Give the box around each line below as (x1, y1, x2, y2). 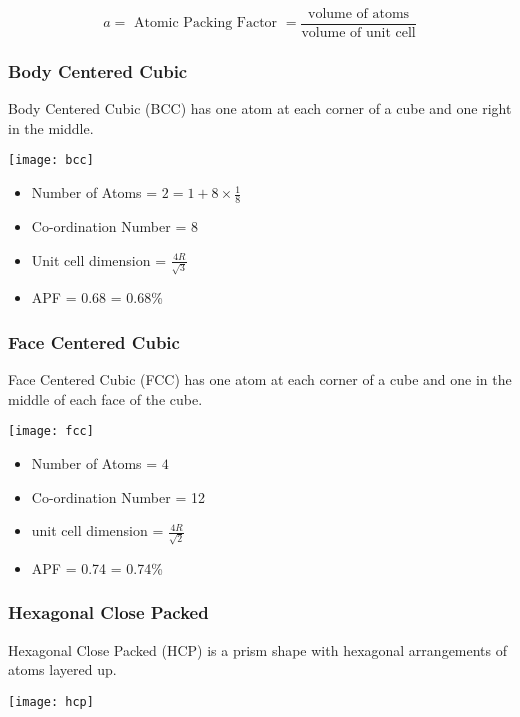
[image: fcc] (8, 424, 94, 439)
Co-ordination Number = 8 (31, 215, 198, 236)
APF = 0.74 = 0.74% (31, 557, 163, 578)
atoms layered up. (8, 659, 117, 680)
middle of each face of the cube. (8, 388, 203, 409)
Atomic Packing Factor (133, 16, 278, 31)
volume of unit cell (301, 26, 416, 41)
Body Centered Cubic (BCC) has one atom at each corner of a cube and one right (8, 98, 512, 119)
